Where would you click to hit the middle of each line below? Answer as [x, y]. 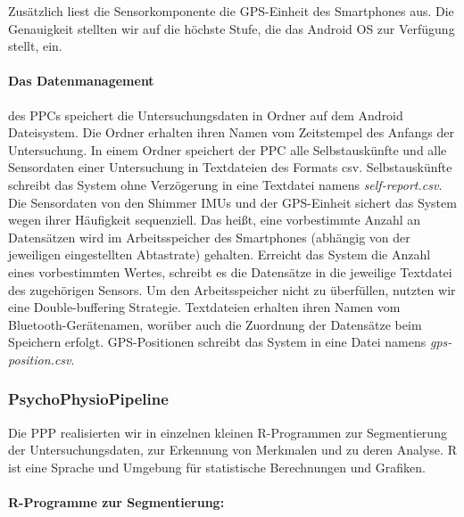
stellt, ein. [35, 46]
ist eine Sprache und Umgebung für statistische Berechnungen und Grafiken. [217, 467]
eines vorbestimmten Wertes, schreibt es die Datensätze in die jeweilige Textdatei [230, 271]
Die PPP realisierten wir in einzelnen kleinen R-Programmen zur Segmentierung [228, 432]
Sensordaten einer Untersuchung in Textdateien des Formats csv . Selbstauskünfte [230, 167]
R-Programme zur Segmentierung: [116, 502]
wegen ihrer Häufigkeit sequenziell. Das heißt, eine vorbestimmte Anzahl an [215, 220]
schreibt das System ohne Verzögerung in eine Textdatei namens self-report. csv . [225, 184]
